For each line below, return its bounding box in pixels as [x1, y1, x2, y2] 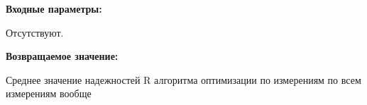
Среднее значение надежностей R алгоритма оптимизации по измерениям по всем [6, 72, 361, 87]
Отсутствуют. [6, 25, 64, 39]
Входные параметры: [6, 1, 102, 16]
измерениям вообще [6, 86, 92, 101]
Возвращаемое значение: [6, 49, 119, 63]
